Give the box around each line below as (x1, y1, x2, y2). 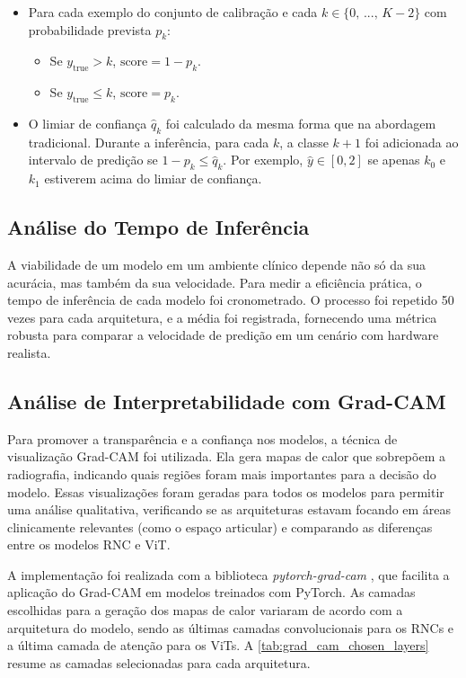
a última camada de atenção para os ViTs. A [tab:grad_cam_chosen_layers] (7, 636, 429, 655)
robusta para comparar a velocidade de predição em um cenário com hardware (7, 326, 439, 344)
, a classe (279, 132, 329, 151)
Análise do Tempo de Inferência (7, 213, 310, 241)
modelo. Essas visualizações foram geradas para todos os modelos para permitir (7, 482, 444, 501)
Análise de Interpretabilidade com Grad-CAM (7, 387, 446, 415)
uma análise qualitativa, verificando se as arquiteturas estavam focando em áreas (7, 500, 452, 519)
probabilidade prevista (28, 20, 152, 39)
